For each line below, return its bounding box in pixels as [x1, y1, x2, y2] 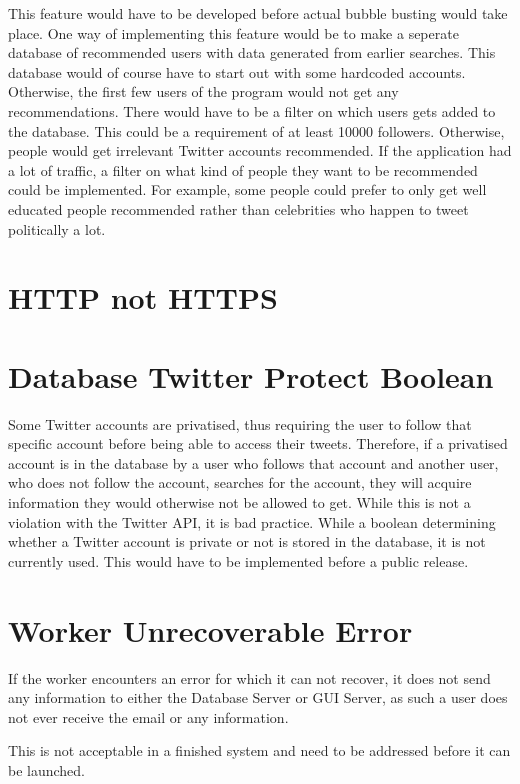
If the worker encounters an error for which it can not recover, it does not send [8, 667, 491, 688]
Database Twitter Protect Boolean [8, 355, 494, 396]
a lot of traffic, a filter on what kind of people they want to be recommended [8, 159, 478, 180]
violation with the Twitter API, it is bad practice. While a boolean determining [8, 511, 496, 532]
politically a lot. [8, 218, 106, 239]
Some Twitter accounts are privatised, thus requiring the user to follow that [8, 413, 472, 434]
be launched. [8, 759, 86, 780]
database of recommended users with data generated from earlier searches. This [8, 42, 496, 63]
